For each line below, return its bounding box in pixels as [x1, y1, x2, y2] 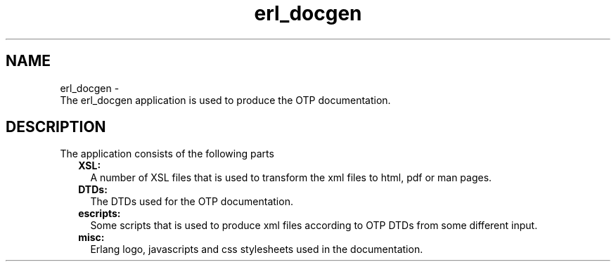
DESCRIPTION [6, 118, 106, 136]
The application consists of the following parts [60, 148, 274, 160]
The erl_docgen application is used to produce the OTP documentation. [60, 93, 391, 106]
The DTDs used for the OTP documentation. [90, 195, 293, 208]
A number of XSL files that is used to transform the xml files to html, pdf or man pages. [90, 171, 492, 184]
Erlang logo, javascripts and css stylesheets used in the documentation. [90, 243, 423, 256]
